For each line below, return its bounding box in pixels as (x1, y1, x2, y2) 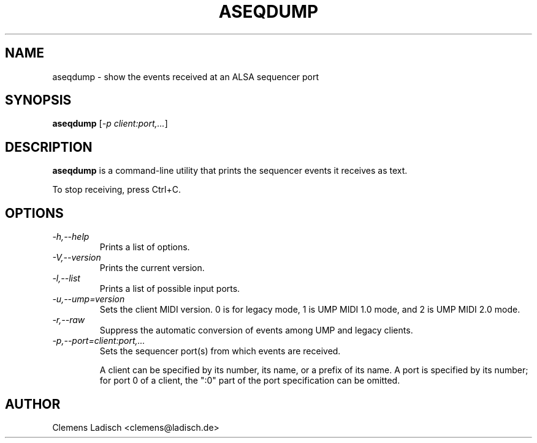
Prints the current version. (99, 262, 205, 274)
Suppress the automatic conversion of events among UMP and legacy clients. (99, 325, 413, 336)
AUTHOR (5, 396, 61, 412)
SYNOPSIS (5, 92, 72, 108)
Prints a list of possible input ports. (99, 283, 240, 294)
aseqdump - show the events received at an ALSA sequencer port (52, 71, 319, 82)
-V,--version (52, 252, 101, 263)
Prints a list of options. (99, 242, 190, 253)
